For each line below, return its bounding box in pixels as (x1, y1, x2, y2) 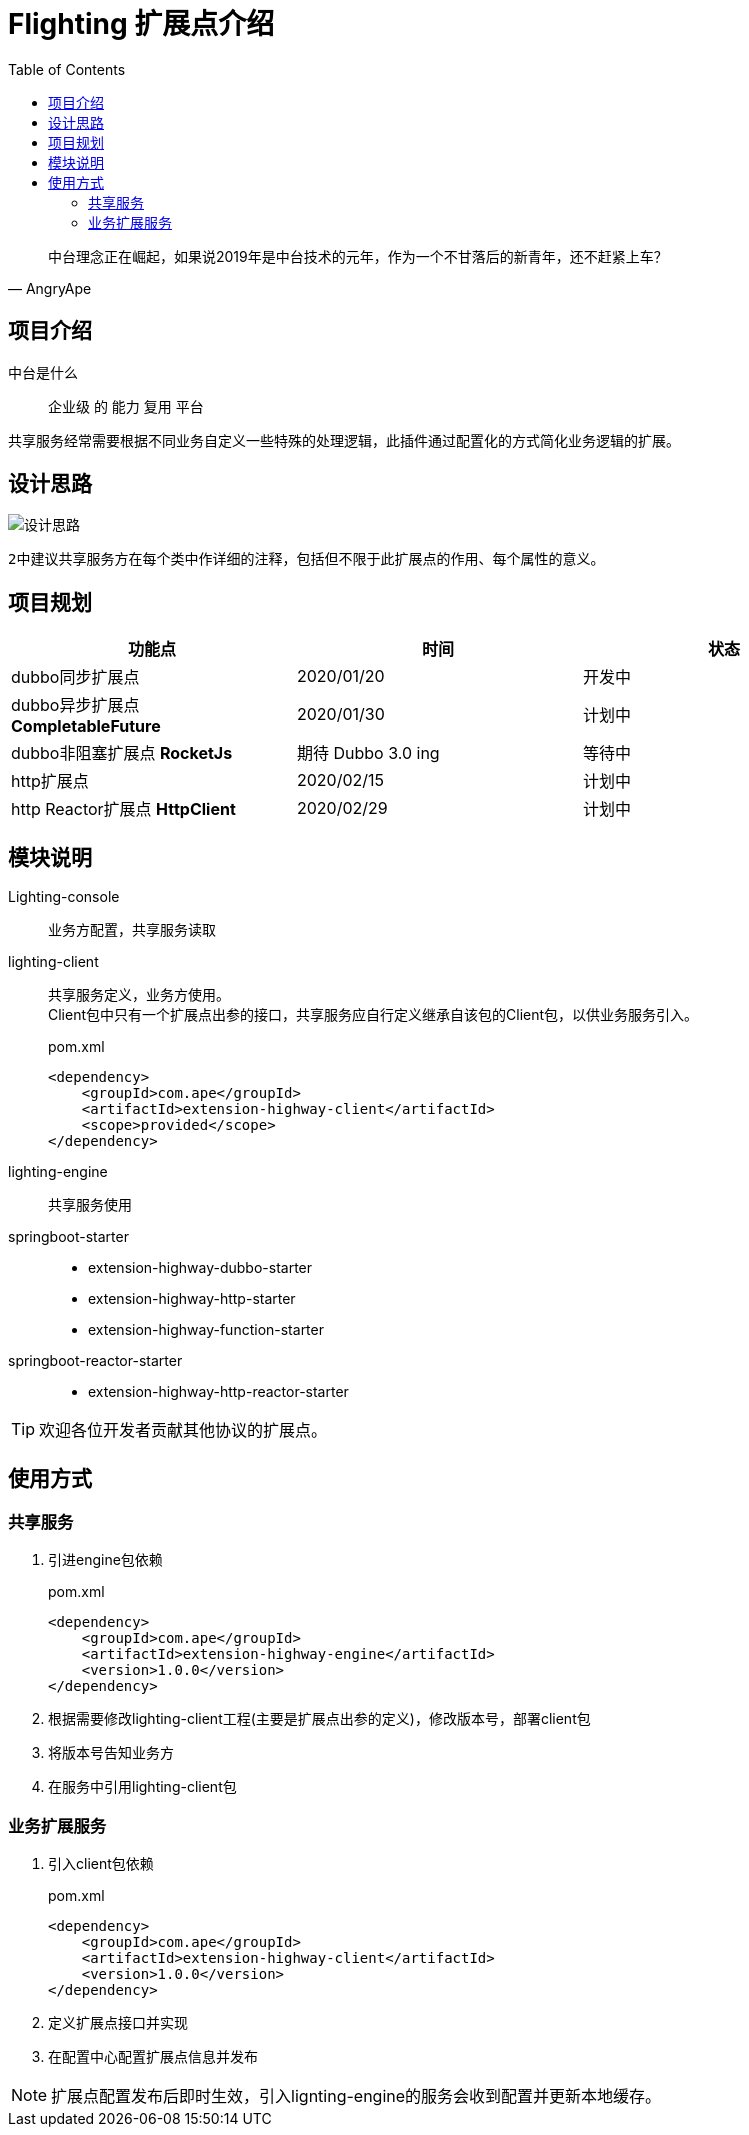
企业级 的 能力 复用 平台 (48, 397, 204, 415)
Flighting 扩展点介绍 (8, 7, 275, 41)
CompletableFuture (11, 716, 161, 737)
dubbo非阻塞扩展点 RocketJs (11, 743, 233, 764)
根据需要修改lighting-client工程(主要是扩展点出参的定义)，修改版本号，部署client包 (48, 1710, 591, 1728)
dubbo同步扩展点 (11, 667, 140, 688)
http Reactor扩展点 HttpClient (11, 799, 236, 820)
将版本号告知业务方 (48, 1744, 174, 1762)
